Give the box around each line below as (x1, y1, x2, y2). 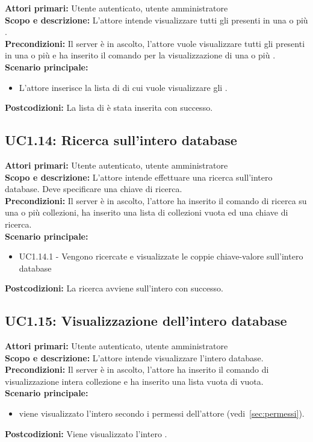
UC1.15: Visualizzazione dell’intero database (5, 311, 287, 330)
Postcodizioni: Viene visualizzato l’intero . (5, 427, 167, 440)
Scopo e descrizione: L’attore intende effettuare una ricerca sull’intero (5, 170, 273, 183)
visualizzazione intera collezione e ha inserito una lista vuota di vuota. (5, 375, 264, 387)
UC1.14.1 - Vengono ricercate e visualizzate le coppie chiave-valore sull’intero (19, 250, 303, 263)
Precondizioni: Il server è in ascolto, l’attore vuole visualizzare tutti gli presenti (5, 37, 305, 49)
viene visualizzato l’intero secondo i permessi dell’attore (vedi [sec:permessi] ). (19, 407, 305, 420)
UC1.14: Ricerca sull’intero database (5, 131, 237, 149)
